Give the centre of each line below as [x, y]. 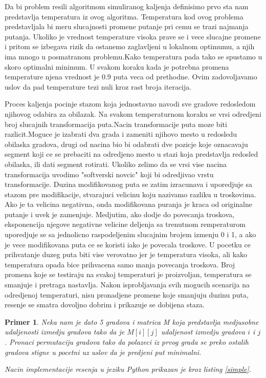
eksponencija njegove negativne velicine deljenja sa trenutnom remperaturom [125, 224]
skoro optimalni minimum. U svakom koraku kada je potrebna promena [117, 66]
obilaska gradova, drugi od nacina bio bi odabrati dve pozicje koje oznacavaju [126, 144]
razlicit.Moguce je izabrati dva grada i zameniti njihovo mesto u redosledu [121, 134]
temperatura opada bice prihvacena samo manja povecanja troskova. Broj [120, 264]
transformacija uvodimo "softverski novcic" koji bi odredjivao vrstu [109, 174]
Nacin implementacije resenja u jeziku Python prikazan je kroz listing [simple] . [128, 369]
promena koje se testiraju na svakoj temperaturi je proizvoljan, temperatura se [128, 274]
